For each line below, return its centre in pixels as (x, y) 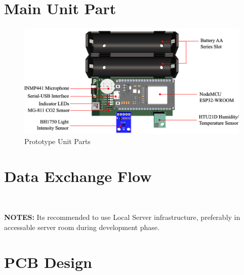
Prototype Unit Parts (57, 141)
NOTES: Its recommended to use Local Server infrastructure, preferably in (122, 217)
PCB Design (48, 262)
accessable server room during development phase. (82, 227)
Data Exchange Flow (78, 176)
